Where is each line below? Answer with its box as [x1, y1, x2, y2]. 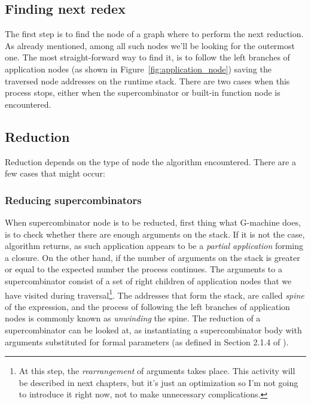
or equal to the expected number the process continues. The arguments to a [5, 263, 282, 275]
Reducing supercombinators [5, 192, 142, 207]
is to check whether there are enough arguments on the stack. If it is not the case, [5, 227, 305, 240]
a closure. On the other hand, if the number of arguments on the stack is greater [5, 251, 300, 263]
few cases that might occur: [5, 167, 105, 180]
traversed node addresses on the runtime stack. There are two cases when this [5, 74, 290, 87]
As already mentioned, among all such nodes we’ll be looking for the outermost [5, 39, 295, 51]
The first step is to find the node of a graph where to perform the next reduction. [5, 28, 304, 40]
